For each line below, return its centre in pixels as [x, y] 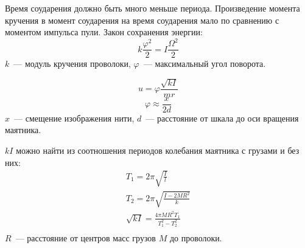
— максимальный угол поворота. [205, 64]
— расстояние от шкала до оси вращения [222, 118]
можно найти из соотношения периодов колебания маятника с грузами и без [158, 150]
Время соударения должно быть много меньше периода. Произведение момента [152, 8]
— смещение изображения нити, [74, 118]
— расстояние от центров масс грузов [86, 238]
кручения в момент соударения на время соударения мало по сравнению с [142, 20]
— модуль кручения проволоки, [72, 64]
